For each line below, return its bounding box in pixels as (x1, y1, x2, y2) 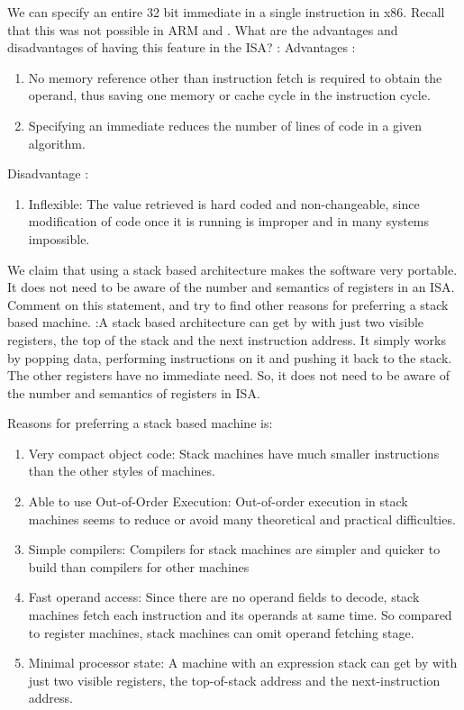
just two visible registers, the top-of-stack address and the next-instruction (28, 670, 441, 689)
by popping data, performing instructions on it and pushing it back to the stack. (7, 348, 452, 367)
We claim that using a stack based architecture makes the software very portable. (7, 259, 458, 278)
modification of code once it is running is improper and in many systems (28, 212, 430, 231)
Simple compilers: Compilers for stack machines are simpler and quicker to (28, 540, 441, 559)
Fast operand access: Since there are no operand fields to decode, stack (28, 587, 420, 606)
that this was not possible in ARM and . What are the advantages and (7, 20, 398, 39)
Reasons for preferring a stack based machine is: (7, 414, 273, 432)
